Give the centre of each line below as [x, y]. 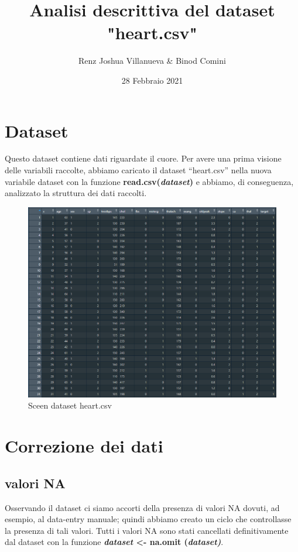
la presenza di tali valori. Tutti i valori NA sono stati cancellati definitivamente [147, 530]
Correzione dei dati [84, 446]
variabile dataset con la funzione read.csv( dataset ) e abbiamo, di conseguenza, [149, 181]
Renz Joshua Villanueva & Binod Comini [152, 61]
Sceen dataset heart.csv [70, 405]
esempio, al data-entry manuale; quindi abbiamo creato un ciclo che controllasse [148, 519]
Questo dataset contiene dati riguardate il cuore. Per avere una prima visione [143, 158]
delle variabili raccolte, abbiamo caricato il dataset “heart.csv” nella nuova [138, 170]
